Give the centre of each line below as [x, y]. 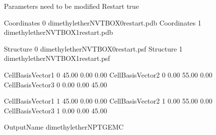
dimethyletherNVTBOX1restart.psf [57, 58]
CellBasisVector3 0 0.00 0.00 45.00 [55, 84]
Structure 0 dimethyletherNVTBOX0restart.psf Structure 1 [93, 48]
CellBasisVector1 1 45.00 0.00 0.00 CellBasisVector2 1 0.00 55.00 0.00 [108, 101]
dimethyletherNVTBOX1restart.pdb [59, 32]
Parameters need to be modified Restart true [71, 6]
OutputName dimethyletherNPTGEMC [64, 127]
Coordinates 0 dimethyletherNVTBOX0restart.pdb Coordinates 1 [103, 22]
